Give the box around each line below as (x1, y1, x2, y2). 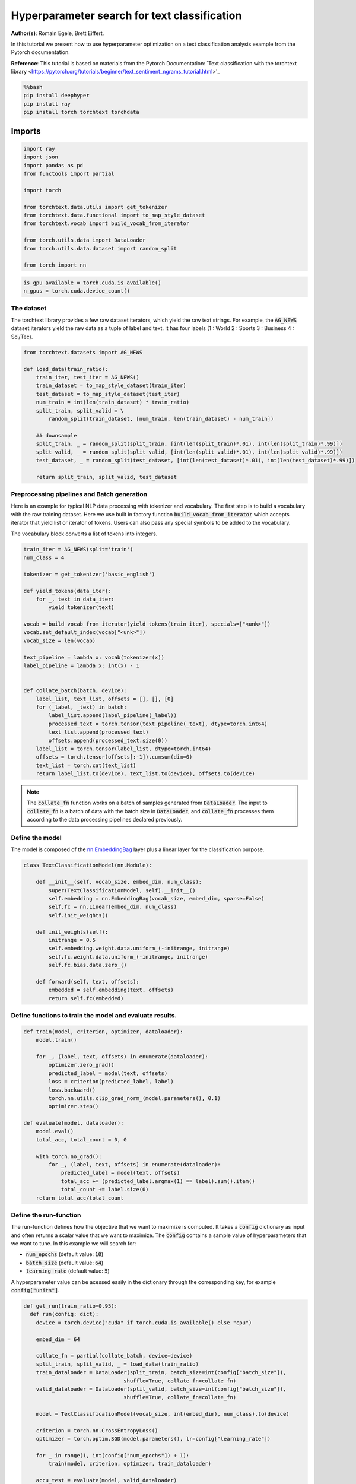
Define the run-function (11, 1211, 81, 1219)
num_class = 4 (23, 554, 65, 561)
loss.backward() (48, 1086, 96, 1093)
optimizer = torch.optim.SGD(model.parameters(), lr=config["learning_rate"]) (36, 1435, 271, 1442)
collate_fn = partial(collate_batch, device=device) (36, 1352, 193, 1359)
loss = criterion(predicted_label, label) (48, 1078, 174, 1085)
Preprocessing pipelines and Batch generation (11, 490, 148, 499)
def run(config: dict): (30, 1311, 99, 1318)
